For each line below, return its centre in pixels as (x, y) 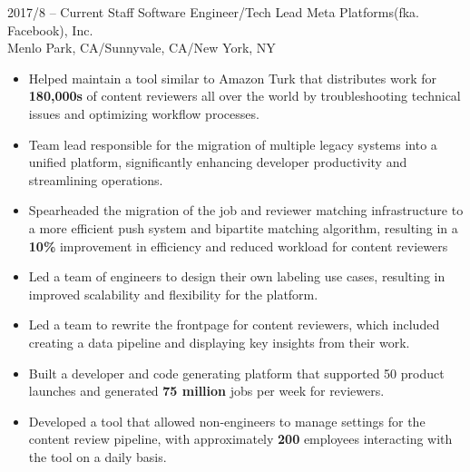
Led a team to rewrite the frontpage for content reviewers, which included (234, 324)
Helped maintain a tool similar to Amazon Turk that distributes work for (233, 78)
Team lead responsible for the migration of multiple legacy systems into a (233, 144)
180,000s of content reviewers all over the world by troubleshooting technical (245, 96)
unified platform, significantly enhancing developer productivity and (218, 162)
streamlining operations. (96, 179)
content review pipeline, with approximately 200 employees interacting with (240, 439)
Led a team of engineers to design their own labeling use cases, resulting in (237, 276)
